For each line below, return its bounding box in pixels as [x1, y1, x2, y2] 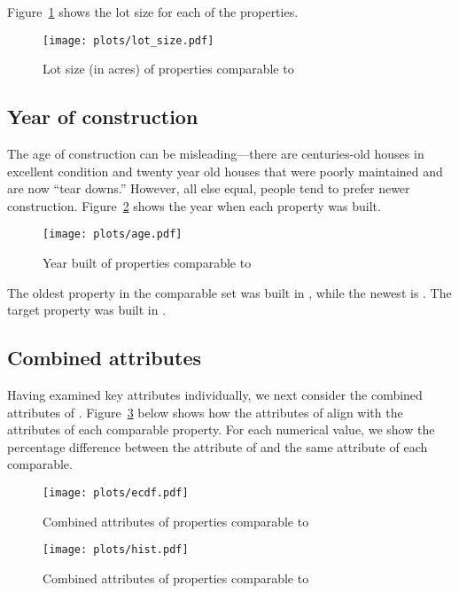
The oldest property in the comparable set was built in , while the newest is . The [7, 283, 452, 301]
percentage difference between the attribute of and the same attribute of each [7, 437, 428, 456]
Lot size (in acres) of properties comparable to [43, 59, 294, 78]
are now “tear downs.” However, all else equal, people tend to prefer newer [7, 179, 410, 198]
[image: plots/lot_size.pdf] [43, 34, 214, 47]
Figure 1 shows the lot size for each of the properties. [7, 3, 299, 20]
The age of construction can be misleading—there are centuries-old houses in [7, 144, 424, 163]
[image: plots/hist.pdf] [43, 543, 189, 557]
